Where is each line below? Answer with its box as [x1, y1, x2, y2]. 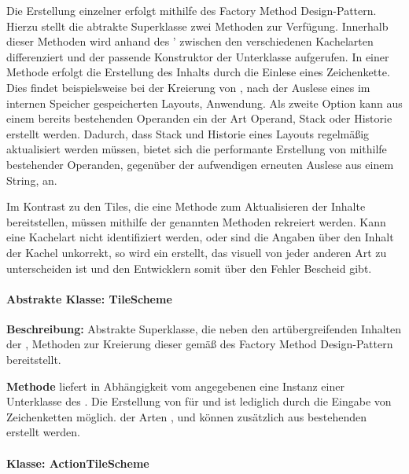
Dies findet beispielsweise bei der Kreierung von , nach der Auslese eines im [6, 79, 370, 95]
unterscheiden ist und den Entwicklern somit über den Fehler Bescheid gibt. [6, 259, 372, 276]
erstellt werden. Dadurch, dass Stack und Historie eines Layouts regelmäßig [6, 125, 370, 141]
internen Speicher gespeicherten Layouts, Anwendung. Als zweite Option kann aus [6, 94, 403, 111]
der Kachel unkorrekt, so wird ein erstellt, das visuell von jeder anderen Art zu [6, 244, 387, 260]
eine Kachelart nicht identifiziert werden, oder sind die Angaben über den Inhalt [6, 229, 394, 245]
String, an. [6, 171, 57, 188]
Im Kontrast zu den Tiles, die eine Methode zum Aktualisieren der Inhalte [6, 198, 366, 215]
